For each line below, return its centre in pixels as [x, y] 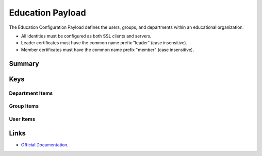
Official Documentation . [45, 145]
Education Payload [48, 13]
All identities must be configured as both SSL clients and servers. [86, 36]
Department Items [31, 93]
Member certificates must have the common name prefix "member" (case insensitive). [107, 50]
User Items [22, 119]
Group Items [24, 106]
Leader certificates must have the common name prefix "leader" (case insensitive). [104, 43]
